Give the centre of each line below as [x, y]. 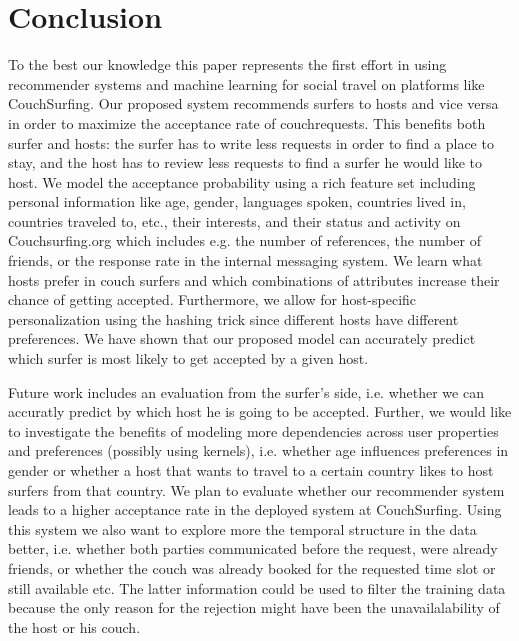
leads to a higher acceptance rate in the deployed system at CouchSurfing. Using [255, 509]
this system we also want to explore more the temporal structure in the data [242, 528]
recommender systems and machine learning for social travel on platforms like [246, 83]
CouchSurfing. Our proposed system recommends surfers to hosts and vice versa [253, 103]
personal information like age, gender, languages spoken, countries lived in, [237, 201]
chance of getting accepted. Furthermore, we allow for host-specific [212, 299]
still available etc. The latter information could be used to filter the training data [257, 587]
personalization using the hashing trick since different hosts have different [233, 318]
